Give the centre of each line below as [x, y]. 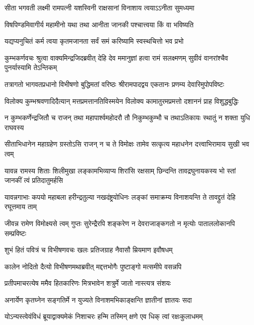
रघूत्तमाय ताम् [21, 206]
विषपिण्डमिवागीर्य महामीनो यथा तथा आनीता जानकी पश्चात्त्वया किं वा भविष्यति [99, 24]
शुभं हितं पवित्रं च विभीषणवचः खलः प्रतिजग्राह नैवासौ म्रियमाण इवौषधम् [89, 250]
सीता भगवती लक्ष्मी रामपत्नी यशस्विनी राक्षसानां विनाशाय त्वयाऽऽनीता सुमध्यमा [99, 7]
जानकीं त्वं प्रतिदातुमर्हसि [34, 180]
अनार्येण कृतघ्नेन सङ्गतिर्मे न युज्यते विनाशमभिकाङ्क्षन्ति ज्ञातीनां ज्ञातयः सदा [98, 299]
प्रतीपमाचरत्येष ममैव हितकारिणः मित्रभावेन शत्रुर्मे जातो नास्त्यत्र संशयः [88, 283]
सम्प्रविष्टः [15, 233]
